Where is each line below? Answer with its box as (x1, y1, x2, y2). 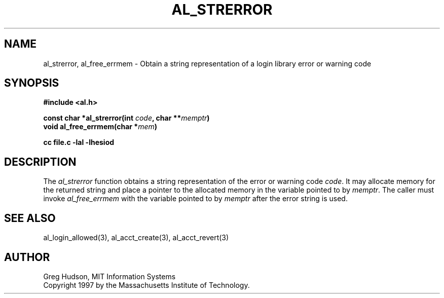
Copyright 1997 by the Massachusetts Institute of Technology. (43, 280, 250, 289)
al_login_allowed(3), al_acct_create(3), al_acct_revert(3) (43, 233, 229, 242)
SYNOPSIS (4, 77, 59, 90)
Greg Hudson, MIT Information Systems (43, 272, 176, 281)
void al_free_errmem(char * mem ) (43, 122, 158, 131)
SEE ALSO (4, 211, 56, 225)
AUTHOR (4, 250, 50, 264)
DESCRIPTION (4, 155, 77, 168)
